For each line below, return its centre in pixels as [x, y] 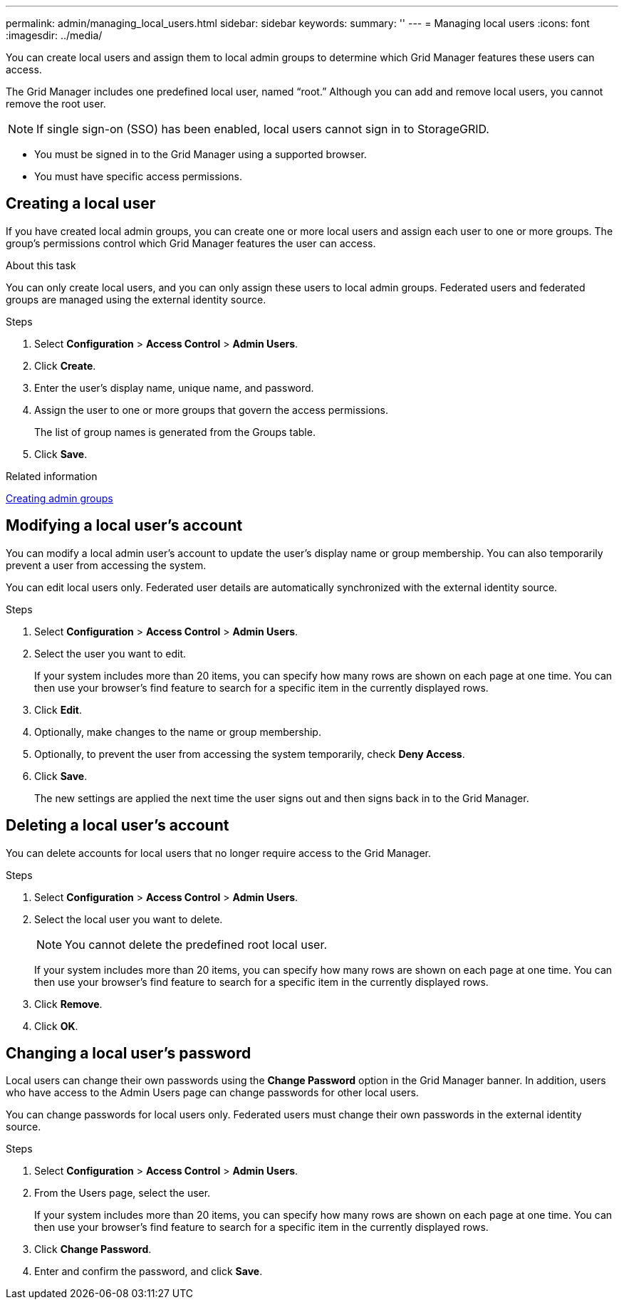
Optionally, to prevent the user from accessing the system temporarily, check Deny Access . [250, 754]
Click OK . [56, 1026]
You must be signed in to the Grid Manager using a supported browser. [201, 154]
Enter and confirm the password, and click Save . [149, 1272]
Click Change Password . [93, 1249]
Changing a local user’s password [129, 1053]
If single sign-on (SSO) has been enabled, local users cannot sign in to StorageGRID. [263, 129]
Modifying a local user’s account [124, 526]
